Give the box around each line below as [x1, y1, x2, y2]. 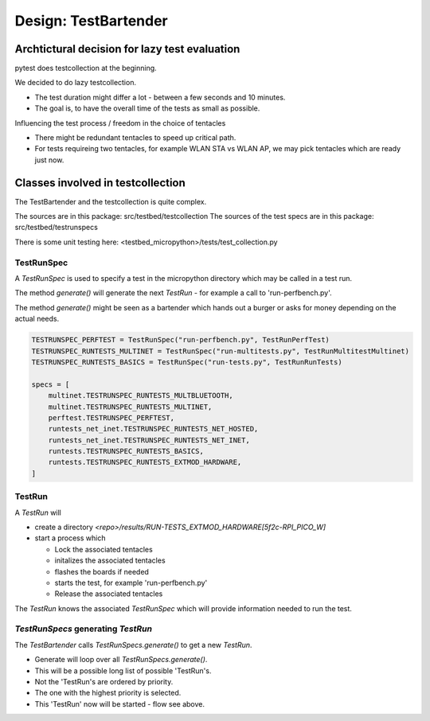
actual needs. [14, 314, 60, 324]
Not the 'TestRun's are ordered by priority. [34, 677, 174, 687]
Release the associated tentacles [54, 589, 163, 598]
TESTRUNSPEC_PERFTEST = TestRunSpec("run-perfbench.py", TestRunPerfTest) [31, 335, 330, 345]
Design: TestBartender [14, 12, 169, 29]
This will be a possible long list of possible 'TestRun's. [34, 665, 212, 676]
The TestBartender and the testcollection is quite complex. [14, 197, 207, 206]
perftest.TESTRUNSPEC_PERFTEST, [48, 413, 175, 422]
